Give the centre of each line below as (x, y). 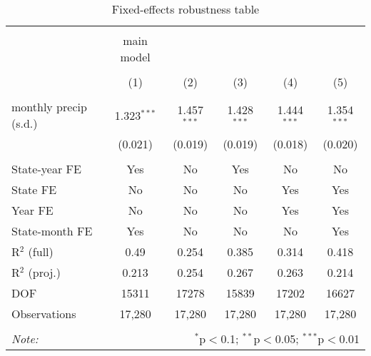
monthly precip (49, 107)
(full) (41, 251)
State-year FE (46, 169)
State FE (34, 189)
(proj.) (45, 272)
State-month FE (52, 231)
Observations (44, 314)
